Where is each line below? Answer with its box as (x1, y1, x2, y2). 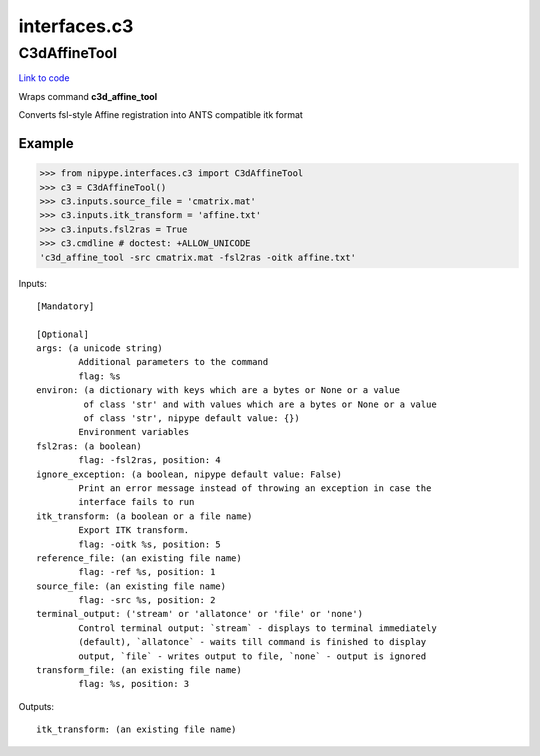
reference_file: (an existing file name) (36, 552, 242, 564)
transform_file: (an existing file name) (36, 665, 242, 676)
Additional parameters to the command (78, 356, 269, 368)
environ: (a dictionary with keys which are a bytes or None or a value (36, 385, 400, 396)
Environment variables (78, 426, 190, 438)
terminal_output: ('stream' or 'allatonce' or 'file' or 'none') (36, 608, 364, 620)
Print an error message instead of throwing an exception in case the (78, 482, 432, 494)
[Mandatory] (36, 300, 95, 312)
